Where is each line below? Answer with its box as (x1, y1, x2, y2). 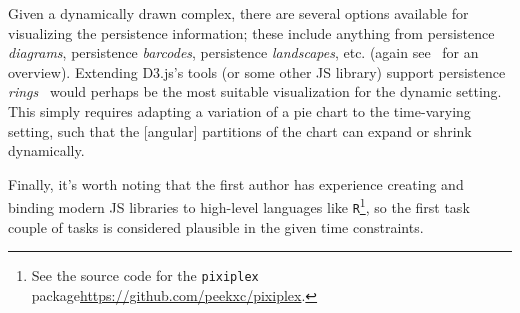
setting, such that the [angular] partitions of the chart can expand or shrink (8, 120, 472, 141)
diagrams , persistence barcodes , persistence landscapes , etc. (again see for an (8, 42, 479, 63)
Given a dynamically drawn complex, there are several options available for (8, 3, 469, 23)
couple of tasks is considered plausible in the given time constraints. (8, 216, 424, 237)
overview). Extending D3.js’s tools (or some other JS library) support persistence (8, 61, 506, 82)
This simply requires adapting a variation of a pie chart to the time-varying (8, 100, 471, 121)
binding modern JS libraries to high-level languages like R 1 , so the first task (8, 194, 470, 217)
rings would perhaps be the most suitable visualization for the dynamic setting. (8, 81, 502, 102)
